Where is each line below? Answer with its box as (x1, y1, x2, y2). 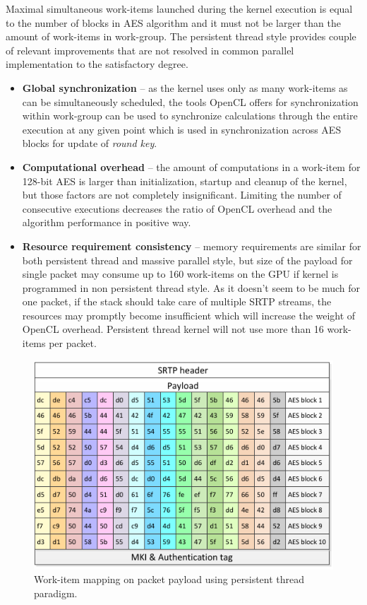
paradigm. (34, 585, 78, 600)
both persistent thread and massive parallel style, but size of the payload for (22, 252, 353, 267)
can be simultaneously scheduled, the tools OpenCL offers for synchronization (22, 94, 359, 109)
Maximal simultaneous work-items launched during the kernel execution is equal (6, 1, 353, 16)
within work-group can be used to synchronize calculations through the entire (22, 108, 358, 123)
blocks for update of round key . (22, 136, 157, 151)
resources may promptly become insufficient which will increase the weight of (22, 307, 356, 322)
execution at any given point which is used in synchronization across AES (22, 122, 342, 136)
